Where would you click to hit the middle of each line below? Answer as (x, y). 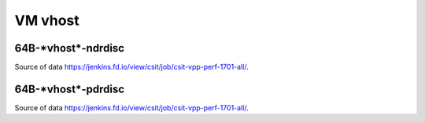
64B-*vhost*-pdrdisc (70, 89)
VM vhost (47, 20)
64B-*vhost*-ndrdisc (70, 48)
